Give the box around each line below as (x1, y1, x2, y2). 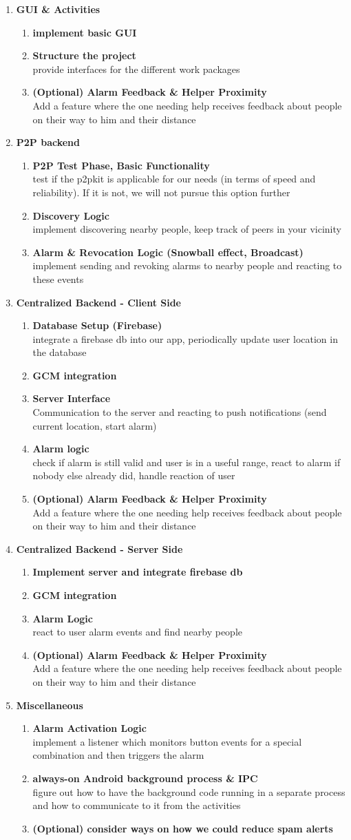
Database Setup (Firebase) (32, 318, 162, 333)
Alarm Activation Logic (32, 721, 147, 735)
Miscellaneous (16, 697, 83, 712)
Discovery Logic (32, 208, 109, 222)
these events (32, 271, 84, 286)
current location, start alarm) (32, 418, 157, 432)
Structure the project (32, 48, 136, 63)
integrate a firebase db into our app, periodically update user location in (32, 331, 338, 346)
